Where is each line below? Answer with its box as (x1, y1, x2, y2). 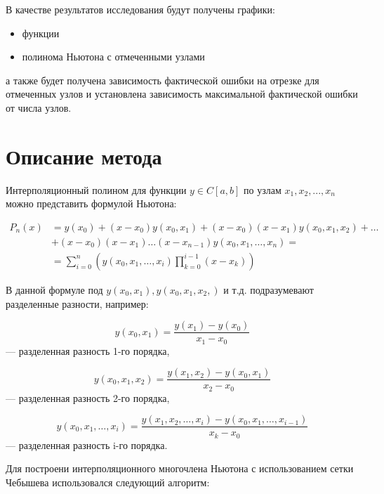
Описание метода (6, 141, 162, 170)
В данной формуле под (6, 282, 103, 297)
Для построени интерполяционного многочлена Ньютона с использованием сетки (6, 461, 354, 476)
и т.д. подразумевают (223, 282, 314, 297)
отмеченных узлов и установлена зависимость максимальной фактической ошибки (6, 86, 358, 101)
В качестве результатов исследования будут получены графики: (6, 2, 275, 16)
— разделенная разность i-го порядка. (6, 437, 168, 452)
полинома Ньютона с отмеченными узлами (22, 49, 205, 64)
